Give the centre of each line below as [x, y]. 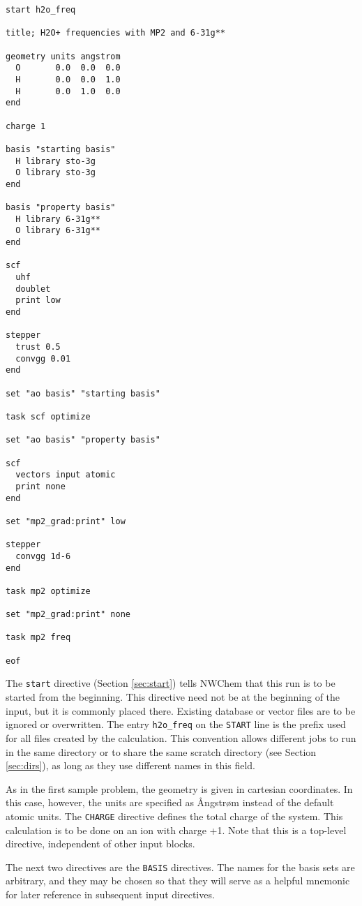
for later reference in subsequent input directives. [110, 894]
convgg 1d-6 [43, 556]
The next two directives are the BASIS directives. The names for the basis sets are [180, 867]
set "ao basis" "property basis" [83, 440]
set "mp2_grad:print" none [68, 615]
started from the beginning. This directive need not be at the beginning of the [173, 697]
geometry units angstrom [63, 56]
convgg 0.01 [43, 358]
